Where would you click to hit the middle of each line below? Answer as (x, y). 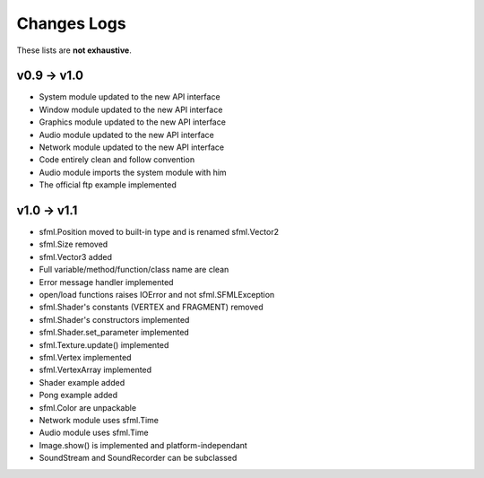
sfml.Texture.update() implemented (104, 344)
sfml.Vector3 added (75, 256)
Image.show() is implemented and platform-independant (143, 445)
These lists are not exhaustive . (74, 50)
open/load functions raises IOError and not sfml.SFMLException (157, 295)
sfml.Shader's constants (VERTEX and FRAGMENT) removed (151, 307)
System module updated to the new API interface (130, 97)
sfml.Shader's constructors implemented (114, 319)
